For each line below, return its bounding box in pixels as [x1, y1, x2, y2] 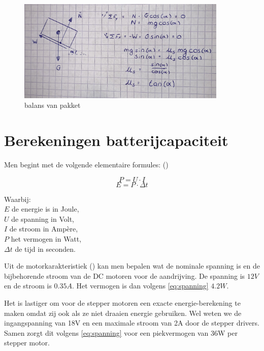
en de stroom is [4, 280, 52, 291]
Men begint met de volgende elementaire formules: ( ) [4, 159, 169, 170]
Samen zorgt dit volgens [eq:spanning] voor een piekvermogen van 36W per [4, 327, 238, 338]
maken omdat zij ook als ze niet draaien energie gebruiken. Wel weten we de [4, 307, 242, 318]
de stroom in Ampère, [9, 223, 78, 234]
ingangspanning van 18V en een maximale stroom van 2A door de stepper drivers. [4, 317, 259, 328]
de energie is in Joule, [12, 203, 79, 214]
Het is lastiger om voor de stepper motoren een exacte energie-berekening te [4, 297, 241, 308]
